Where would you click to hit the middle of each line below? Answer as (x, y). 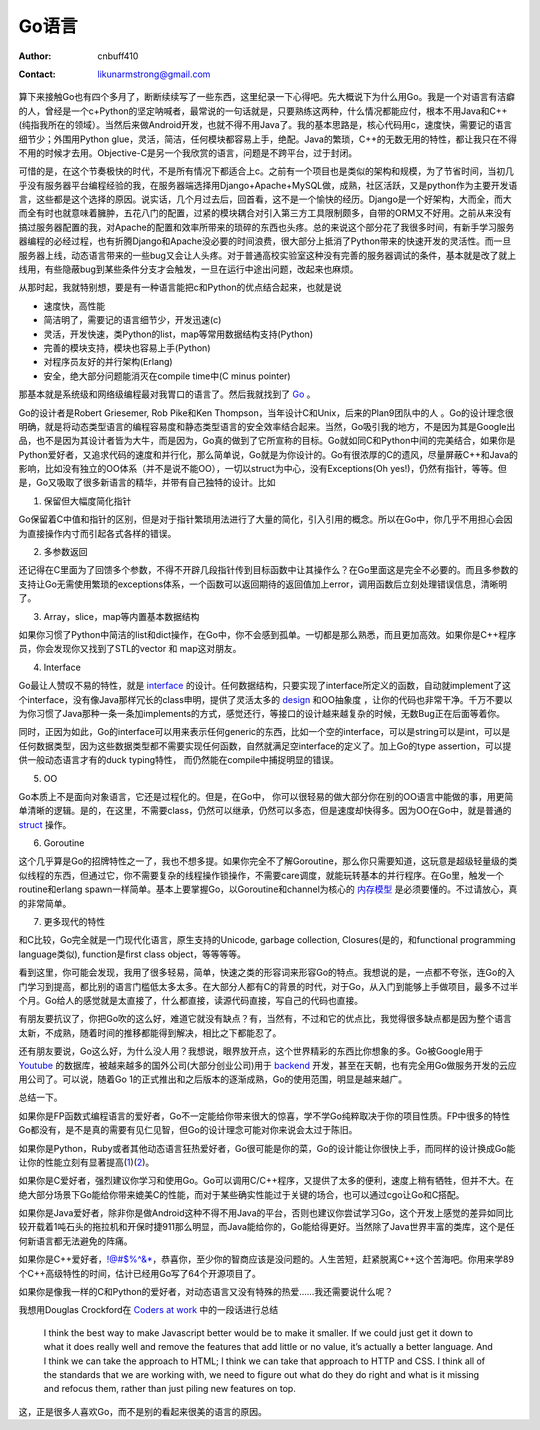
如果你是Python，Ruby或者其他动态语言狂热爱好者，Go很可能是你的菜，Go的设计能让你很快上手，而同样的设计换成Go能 (267, 1148)
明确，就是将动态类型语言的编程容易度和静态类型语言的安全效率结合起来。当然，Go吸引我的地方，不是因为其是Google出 (267, 426)
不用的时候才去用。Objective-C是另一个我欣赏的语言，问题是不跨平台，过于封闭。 (188, 152)
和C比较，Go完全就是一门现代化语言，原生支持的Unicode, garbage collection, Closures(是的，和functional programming (267, 940)
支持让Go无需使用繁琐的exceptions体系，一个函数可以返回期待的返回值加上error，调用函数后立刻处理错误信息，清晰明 (263, 584)
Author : (35, 56)
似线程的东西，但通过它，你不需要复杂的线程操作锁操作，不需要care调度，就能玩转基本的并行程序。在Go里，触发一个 (261, 875)
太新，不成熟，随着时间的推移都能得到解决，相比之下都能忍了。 (150, 1032)
